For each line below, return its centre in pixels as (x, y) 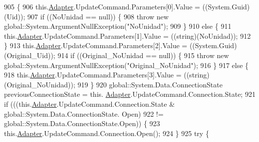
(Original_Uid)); (30, 55)
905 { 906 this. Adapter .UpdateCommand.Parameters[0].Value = (102, 6)
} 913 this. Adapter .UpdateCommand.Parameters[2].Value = (96, 45)
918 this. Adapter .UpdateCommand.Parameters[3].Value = (93, 75)
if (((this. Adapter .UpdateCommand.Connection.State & (90, 104)
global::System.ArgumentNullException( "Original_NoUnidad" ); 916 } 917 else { (127, 65)
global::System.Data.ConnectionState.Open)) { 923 (82, 123)
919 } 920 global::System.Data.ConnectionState (150, 84)
